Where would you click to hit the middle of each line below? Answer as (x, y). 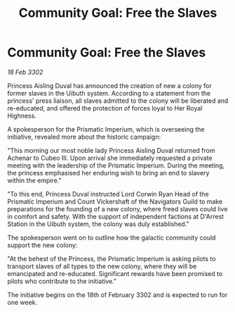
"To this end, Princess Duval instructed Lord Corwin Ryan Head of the (108, 194)
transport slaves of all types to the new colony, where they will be (102, 266)
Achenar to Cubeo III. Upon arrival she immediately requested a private (110, 158)
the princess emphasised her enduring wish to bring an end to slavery (108, 173)
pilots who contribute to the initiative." (62, 281)
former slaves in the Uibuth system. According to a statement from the (109, 93)
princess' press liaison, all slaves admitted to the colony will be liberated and (118, 101)
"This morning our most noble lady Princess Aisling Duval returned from (111, 150)
